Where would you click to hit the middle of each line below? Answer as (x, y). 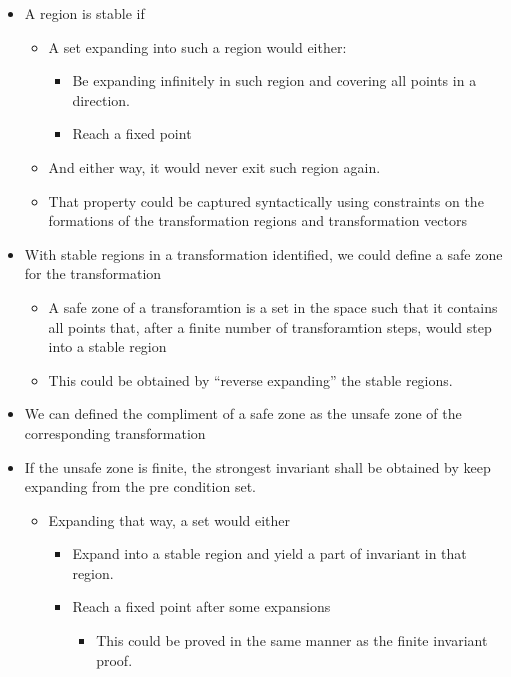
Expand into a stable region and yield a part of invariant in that (269, 553)
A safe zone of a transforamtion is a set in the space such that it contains (273, 306)
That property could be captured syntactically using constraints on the (266, 200)
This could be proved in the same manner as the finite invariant (292, 640)
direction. (101, 99)
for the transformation (93, 273)
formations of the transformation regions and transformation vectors (257, 220)
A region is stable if (84, 13)
